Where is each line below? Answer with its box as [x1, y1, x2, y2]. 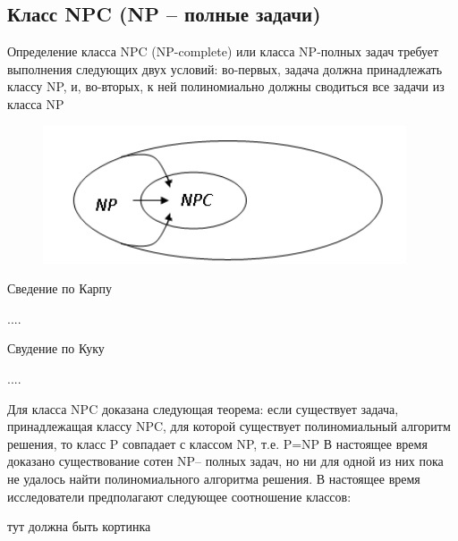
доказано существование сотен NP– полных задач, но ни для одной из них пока [7, 452, 444, 470]
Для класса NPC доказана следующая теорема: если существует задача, [7, 399, 399, 418]
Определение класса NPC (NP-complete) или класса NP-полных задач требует [7, 42, 439, 61]
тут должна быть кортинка [7, 517, 151, 536]
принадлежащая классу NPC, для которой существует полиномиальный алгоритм [7, 417, 451, 435]
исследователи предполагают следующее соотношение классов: [7, 486, 352, 505]
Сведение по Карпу [7, 279, 113, 298]
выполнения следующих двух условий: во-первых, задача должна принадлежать [7, 59, 443, 78]
